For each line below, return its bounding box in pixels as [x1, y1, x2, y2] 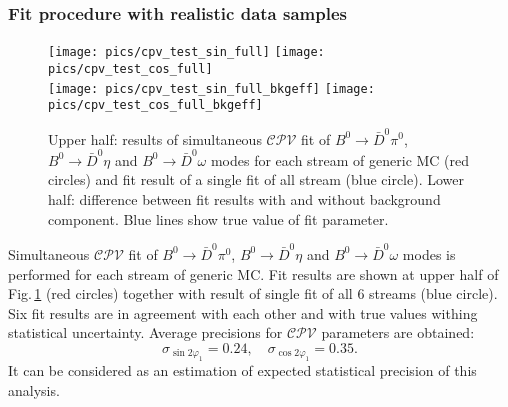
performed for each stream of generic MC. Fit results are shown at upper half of [8, 263, 499, 284]
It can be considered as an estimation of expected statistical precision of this [8, 360, 477, 381]
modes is [402, 243, 456, 264]
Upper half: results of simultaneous [48, 128, 262, 149]
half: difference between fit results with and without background [48, 189, 441, 210]
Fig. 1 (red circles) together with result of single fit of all [8, 283, 353, 304]
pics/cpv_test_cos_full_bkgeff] [48, 98, 263, 113]
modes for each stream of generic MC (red [210, 149, 470, 170]
